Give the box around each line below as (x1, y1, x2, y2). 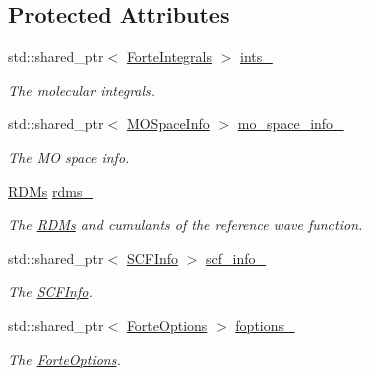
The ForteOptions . (8, 348, 121, 369)
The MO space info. (8, 146, 130, 167)
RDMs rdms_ (8, 180, 93, 201)
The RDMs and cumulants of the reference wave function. (8, 214, 363, 235)
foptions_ (235, 314, 295, 335)
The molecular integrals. (8, 79, 156, 100)
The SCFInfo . (8, 281, 93, 302)
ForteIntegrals (126, 46, 213, 67)
